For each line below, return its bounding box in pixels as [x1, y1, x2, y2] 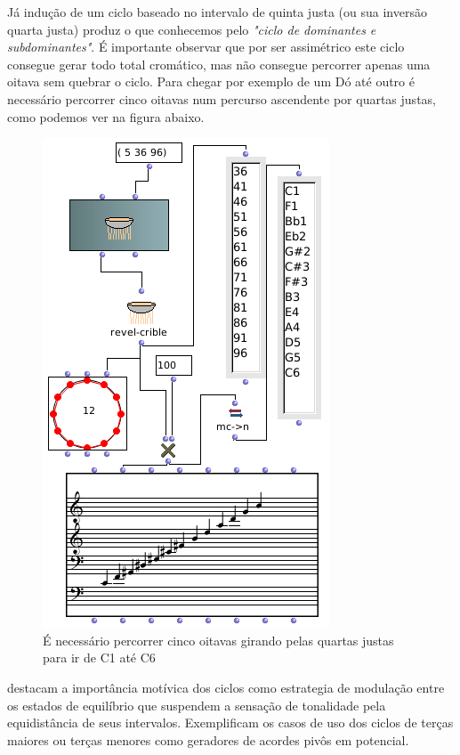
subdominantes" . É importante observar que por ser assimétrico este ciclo [7, 37, 405, 56]
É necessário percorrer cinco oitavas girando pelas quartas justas [43, 630, 394, 649]
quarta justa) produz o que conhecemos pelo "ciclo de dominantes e [7, 20, 376, 38]
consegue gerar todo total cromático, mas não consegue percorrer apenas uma [7, 54, 431, 73]
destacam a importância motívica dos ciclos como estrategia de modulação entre [7, 678, 445, 696]
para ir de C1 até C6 [43, 648, 156, 667]
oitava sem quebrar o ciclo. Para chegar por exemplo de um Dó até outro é [7, 72, 415, 91]
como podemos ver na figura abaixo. [7, 107, 205, 126]
